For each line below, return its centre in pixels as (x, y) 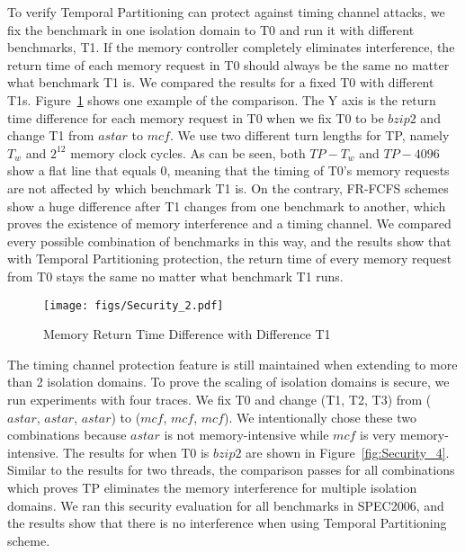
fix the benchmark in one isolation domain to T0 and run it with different (211, 29)
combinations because (67, 435)
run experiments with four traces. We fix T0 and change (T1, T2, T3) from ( (219, 399)
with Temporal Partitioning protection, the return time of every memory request (230, 259)
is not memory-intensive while (246, 435)
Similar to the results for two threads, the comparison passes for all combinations (231, 470)
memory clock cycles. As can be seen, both (188, 152)
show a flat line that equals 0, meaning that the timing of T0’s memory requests (228, 170)
